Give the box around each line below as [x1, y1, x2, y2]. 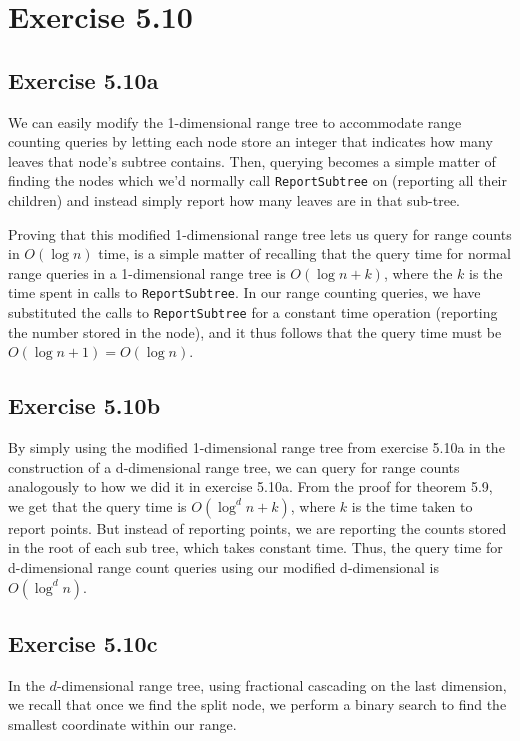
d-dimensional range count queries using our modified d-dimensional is [8, 557, 440, 578]
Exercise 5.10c [8, 628, 158, 659]
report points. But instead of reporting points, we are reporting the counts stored [8, 517, 507, 538]
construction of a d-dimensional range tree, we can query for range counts [8, 456, 460, 477]
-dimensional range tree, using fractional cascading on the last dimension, [56, 674, 507, 695]
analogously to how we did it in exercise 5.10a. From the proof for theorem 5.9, [8, 476, 493, 497]
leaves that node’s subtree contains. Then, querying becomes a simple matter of [8, 150, 496, 171]
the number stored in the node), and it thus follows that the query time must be [8, 321, 502, 342]
